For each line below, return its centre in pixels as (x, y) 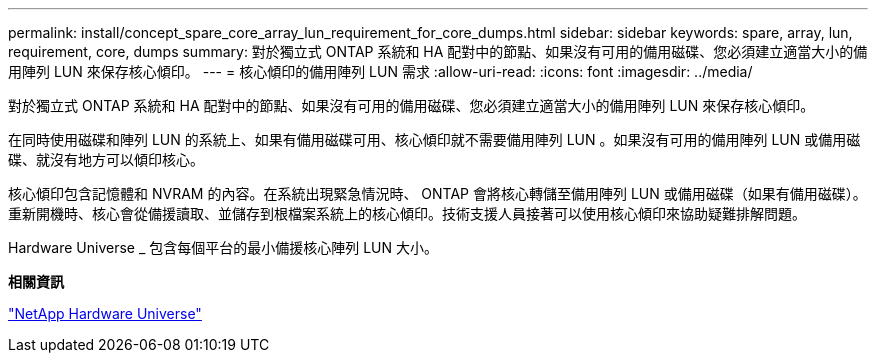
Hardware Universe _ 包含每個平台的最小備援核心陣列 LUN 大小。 (223, 247)
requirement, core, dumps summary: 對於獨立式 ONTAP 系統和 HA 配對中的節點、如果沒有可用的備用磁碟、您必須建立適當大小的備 (438, 51)
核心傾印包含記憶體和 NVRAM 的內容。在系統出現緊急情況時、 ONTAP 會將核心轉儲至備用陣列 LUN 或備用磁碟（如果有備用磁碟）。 (437, 193)
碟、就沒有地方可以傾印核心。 (106, 159)
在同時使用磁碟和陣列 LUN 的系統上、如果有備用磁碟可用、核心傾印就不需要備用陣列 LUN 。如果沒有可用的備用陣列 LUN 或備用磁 (434, 139)
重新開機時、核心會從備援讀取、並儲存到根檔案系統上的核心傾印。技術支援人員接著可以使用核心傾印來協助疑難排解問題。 (407, 213)
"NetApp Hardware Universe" (105, 313)
